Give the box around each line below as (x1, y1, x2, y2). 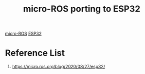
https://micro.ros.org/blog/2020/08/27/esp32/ (12, 64, 106, 70)
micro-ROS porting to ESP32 (23, 3, 141, 15)
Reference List (5, 47, 65, 59)
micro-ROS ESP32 (5, 30, 42, 37)
